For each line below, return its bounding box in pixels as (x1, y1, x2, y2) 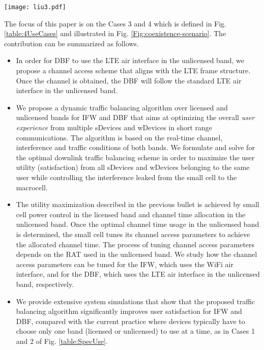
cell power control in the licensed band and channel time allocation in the (16, 209, 246, 219)
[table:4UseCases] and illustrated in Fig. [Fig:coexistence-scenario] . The (4, 28, 226, 39)
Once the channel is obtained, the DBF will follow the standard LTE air (16, 75, 242, 85)
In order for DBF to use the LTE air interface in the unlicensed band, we (16, 55, 244, 66)
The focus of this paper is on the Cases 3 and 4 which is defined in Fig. (4, 18, 227, 28)
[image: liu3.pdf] (4, 4, 66, 11)
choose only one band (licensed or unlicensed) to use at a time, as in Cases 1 (16, 326, 255, 336)
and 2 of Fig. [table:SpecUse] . (16, 335, 108, 346)
